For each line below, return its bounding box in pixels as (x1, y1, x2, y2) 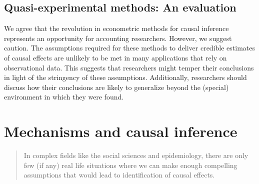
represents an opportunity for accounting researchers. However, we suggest (4, 32, 232, 43)
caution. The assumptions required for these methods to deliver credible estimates (4, 42, 255, 53)
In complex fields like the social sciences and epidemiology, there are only (23, 150, 248, 160)
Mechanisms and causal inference (4, 121, 237, 141)
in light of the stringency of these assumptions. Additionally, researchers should (4, 72, 247, 82)
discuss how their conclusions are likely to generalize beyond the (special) (4, 81, 229, 92)
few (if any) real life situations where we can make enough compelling (23, 159, 237, 170)
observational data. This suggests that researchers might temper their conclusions (4, 62, 254, 72)
